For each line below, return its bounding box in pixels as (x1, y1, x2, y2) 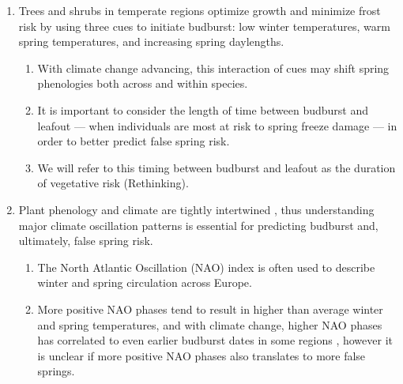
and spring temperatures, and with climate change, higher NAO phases (37, 316, 382, 333)
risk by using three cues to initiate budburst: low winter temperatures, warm (18, 17, 390, 34)
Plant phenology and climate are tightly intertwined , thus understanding (18, 201, 375, 217)
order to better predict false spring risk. (37, 133, 230, 149)
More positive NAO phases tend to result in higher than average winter (37, 300, 383, 317)
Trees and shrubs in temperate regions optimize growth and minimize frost (18, 2, 381, 18)
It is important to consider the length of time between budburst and (37, 101, 369, 118)
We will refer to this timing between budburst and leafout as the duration (37, 159, 396, 175)
